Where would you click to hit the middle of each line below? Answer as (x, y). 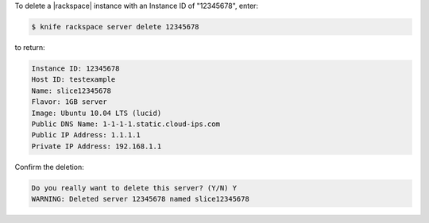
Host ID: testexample (73, 80)
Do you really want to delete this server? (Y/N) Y (134, 188)
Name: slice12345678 (71, 90)
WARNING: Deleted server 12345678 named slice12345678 (140, 199)
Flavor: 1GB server (69, 102)
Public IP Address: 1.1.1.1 (86, 135)
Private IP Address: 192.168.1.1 (97, 146)
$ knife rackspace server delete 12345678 (115, 27)
